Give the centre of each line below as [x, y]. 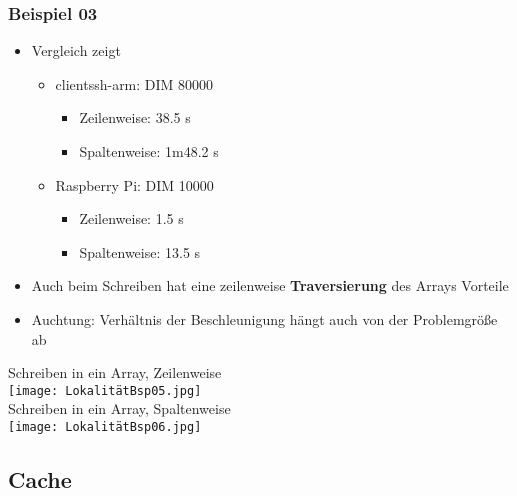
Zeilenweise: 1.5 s [131, 218]
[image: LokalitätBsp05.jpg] [105, 390]
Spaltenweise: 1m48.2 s [149, 151]
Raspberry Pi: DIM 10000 [134, 184]
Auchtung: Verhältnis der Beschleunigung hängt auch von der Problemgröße [264, 318]
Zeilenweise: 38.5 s [135, 117]
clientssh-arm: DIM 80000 [134, 83]
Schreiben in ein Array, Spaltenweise [119, 408]
